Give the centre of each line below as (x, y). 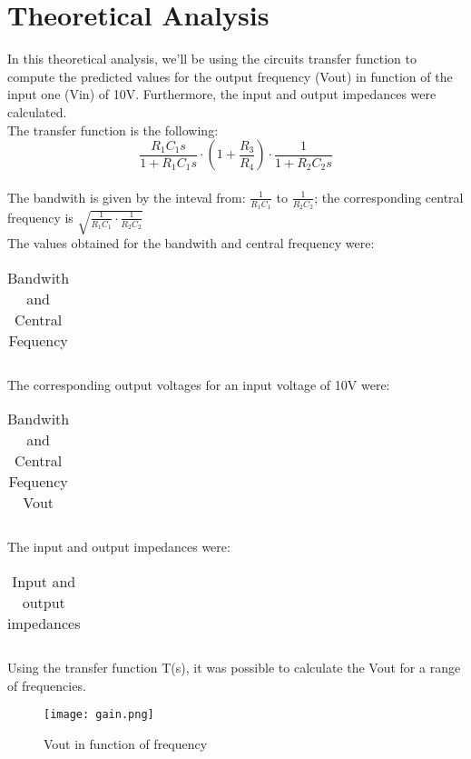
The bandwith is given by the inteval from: (127, 197)
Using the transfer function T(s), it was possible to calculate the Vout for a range (234, 667)
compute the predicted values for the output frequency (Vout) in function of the (230, 76)
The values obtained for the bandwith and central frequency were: (191, 243)
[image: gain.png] (99, 715)
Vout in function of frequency (126, 743)
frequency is (40, 217)
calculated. (37, 111)
